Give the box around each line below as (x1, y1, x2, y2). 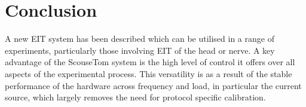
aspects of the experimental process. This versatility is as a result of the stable (5, 67, 292, 80)
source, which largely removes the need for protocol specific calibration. (5, 91, 266, 103)
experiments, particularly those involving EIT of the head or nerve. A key (5, 44, 275, 56)
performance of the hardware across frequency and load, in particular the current (5, 79, 302, 91)
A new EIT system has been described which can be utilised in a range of (5, 32, 274, 45)
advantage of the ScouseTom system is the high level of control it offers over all (5, 56, 295, 68)
